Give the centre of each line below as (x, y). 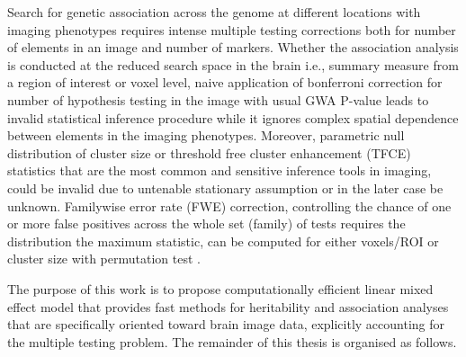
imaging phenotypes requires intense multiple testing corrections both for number (232, 29)
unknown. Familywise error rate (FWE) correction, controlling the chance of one (229, 205)
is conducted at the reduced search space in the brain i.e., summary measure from (233, 64)
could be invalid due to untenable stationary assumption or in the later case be (225, 187)
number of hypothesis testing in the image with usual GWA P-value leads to (218, 99)
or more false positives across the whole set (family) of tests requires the (206, 223)
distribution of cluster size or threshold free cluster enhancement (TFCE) (209, 152)
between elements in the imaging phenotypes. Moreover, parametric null (206, 135)
